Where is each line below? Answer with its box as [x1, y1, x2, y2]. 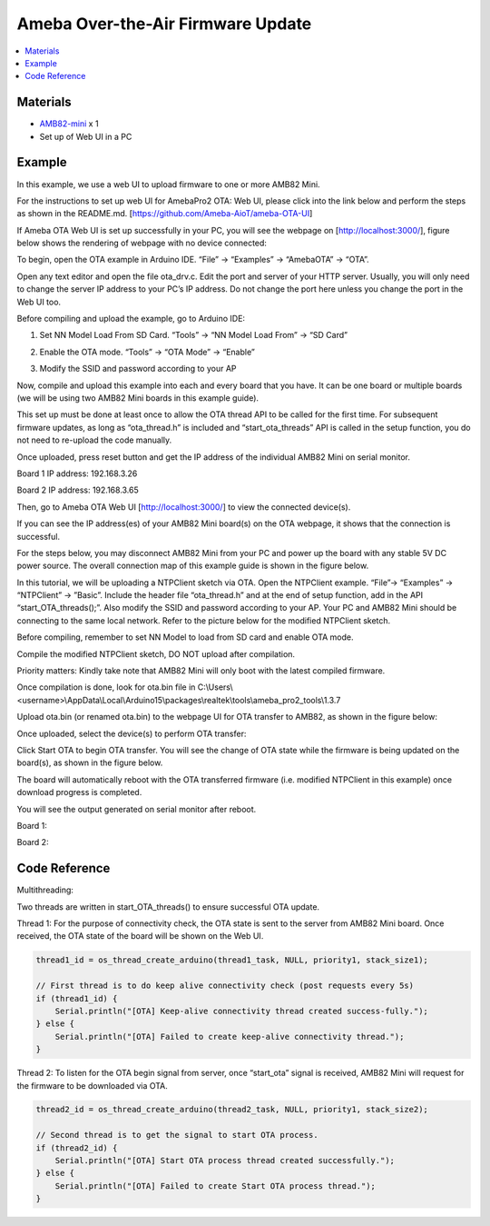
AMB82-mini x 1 [39, 118, 99, 129]
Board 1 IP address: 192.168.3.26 [16, 468, 138, 479]
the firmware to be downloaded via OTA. [16, 1080, 168, 1091]
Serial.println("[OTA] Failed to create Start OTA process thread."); [54, 1181, 377, 1191]
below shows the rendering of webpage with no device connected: [16, 237, 268, 249]
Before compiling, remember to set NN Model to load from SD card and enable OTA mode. [16, 632, 354, 643]
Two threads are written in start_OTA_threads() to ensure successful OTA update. [16, 901, 320, 912]
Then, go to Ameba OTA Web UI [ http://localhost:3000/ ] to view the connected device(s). [16, 501, 351, 513]
